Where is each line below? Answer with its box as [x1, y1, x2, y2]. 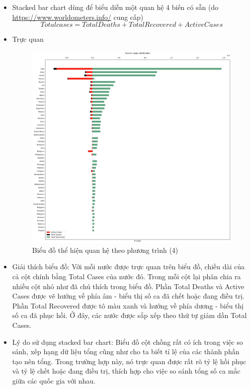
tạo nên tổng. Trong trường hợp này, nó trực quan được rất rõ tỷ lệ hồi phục [12, 356, 247, 366]
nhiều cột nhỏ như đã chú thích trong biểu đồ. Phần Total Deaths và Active [12, 281, 245, 291]
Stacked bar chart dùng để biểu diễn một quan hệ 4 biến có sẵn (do [12, 2, 219, 12]
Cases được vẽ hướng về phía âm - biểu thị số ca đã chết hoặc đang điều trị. [12, 291, 245, 301]
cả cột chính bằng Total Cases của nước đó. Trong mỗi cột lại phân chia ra [12, 271, 241, 282]
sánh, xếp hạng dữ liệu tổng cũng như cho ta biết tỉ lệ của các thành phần [12, 346, 240, 357]
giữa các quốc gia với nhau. [12, 376, 96, 386]
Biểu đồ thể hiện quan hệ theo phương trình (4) [32, 244, 178, 255]
